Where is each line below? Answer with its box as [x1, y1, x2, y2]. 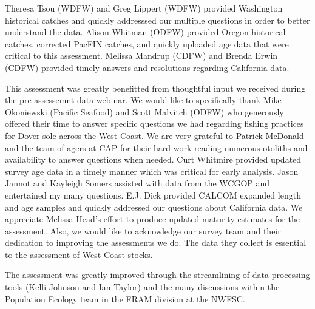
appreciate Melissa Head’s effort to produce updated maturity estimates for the [5, 212, 300, 225]
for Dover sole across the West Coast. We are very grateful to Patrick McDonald [5, 129, 304, 141]
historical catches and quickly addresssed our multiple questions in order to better [5, 13, 310, 26]
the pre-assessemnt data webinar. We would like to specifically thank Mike [5, 93, 282, 106]
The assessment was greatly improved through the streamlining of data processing [5, 268, 310, 281]
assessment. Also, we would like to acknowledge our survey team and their [5, 224, 281, 237]
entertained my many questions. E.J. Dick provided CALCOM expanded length [5, 188, 301, 201]
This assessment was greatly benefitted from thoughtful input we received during [5, 81, 306, 94]
